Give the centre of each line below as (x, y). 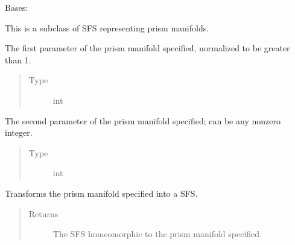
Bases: (17, 7)
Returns (43, 213)
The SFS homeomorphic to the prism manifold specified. (157, 234)
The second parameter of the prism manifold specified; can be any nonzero (143, 120)
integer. (19, 132)
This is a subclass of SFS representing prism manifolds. (107, 27)
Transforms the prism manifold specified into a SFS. (101, 193)
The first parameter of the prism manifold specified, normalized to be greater (147, 48)
